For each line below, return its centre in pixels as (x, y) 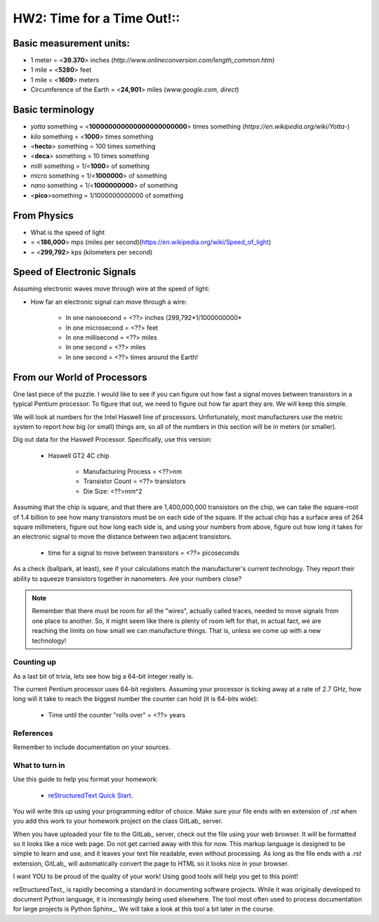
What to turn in (39, 765)
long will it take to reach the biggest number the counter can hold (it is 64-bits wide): (135, 699)
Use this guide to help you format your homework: (86, 779)
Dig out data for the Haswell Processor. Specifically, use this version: (112, 440)
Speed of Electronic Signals (74, 272)
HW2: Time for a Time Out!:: (97, 18)
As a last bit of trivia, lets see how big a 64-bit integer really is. (104, 676)
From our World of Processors (80, 377)
